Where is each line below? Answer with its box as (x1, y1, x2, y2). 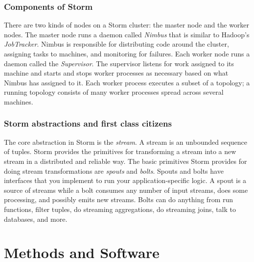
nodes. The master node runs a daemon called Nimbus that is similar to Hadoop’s (4, 29, 250, 39)
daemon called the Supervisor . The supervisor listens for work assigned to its (4, 58, 234, 68)
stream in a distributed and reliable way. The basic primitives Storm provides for (4, 156, 247, 166)
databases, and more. (4, 213, 68, 224)
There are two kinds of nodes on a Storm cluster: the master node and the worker (4, 20, 250, 30)
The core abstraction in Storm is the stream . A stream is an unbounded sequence (4, 136, 247, 147)
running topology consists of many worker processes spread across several (4, 87, 224, 97)
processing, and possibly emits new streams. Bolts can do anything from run (4, 194, 233, 205)
